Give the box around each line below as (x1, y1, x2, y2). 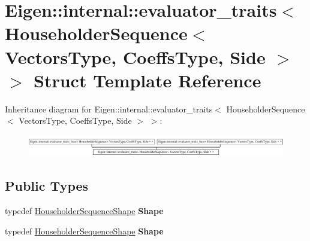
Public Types (5, 176, 89, 195)
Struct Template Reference (34, 68, 261, 92)
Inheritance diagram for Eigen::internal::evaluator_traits (5, 102, 213, 115)
